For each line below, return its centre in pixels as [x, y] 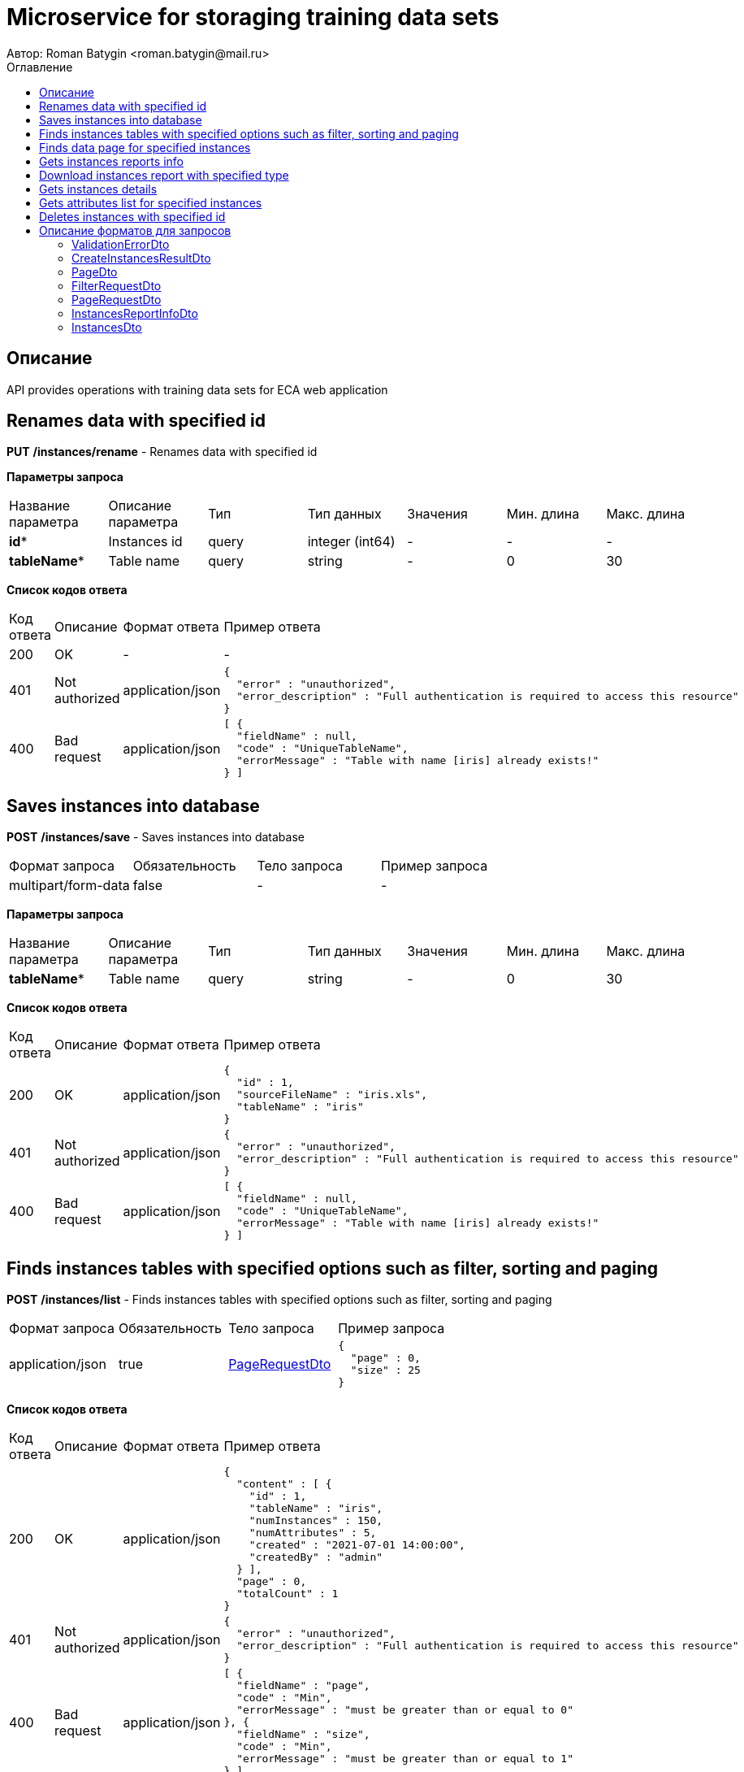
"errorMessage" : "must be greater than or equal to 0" [405, 1710]
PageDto [95, 271]
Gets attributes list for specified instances [151, 202]
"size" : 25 [385, 1370]
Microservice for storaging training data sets [253, 17]
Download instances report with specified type [164, 175]
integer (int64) [351, 542]
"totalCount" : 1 [288, 1594]
